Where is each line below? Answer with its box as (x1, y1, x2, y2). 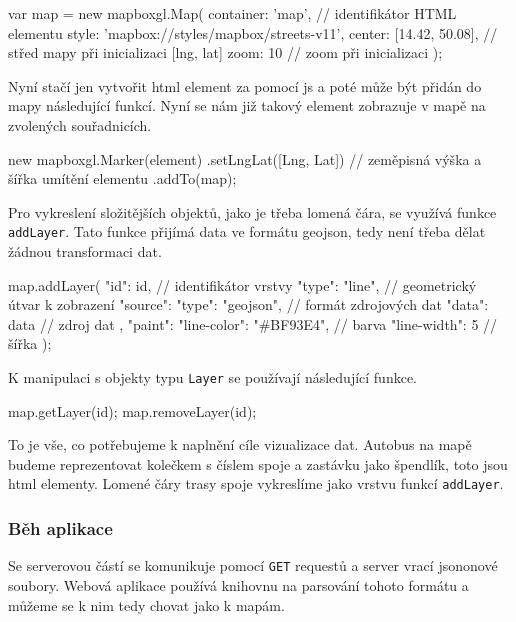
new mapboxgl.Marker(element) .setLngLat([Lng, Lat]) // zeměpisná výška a (8, 148, 482, 169)
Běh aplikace (8, 515, 113, 540)
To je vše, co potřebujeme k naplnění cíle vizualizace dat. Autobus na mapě (8, 434, 472, 455)
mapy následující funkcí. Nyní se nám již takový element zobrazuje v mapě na (8, 95, 486, 116)
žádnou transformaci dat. (8, 241, 162, 261)
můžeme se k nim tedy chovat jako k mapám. (8, 594, 285, 615)
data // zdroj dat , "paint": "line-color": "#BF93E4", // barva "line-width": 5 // (8, 313, 498, 334)
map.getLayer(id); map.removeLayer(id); (8, 400, 257, 421)
